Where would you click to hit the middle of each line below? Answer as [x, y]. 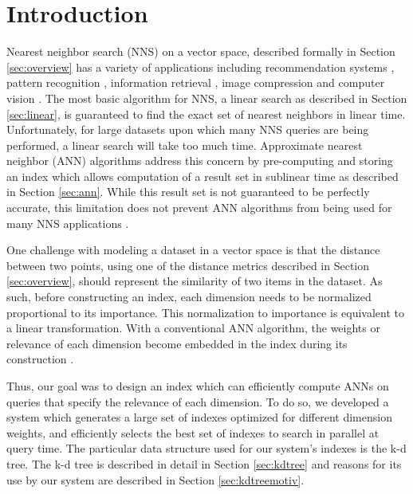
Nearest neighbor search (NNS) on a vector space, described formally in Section [201, 51]
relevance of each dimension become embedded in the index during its [177, 343]
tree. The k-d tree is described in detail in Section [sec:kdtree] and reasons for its [204, 463]
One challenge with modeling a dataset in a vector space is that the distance [193, 250]
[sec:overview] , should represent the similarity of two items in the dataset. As [195, 281]
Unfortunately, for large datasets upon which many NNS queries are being [188, 129]
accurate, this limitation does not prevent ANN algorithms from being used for [199, 208]
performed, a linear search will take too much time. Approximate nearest [185, 145]
